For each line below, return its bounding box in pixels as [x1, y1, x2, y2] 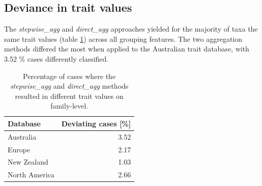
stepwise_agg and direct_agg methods [10, 81, 129, 91]
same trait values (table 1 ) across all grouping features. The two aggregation [4, 33, 243, 44]
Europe [8, 144, 31, 154]
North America [8, 169, 54, 180]
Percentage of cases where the [23, 70, 116, 81]
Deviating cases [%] [61, 118, 131, 128]
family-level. [50, 100, 89, 111]
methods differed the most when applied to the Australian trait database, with [4, 43, 249, 54]
